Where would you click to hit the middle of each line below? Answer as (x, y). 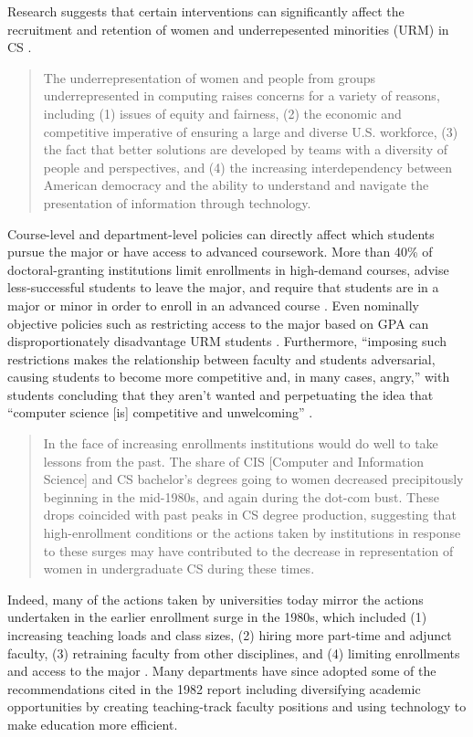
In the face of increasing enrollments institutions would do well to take (241, 443)
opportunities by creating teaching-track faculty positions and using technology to (237, 706)
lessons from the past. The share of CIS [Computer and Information (234, 461)
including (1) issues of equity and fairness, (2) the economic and (222, 113)
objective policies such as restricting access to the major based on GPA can (218, 323)
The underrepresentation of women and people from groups (209, 77)
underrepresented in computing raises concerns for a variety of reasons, (242, 95)
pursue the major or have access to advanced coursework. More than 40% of (220, 252)
